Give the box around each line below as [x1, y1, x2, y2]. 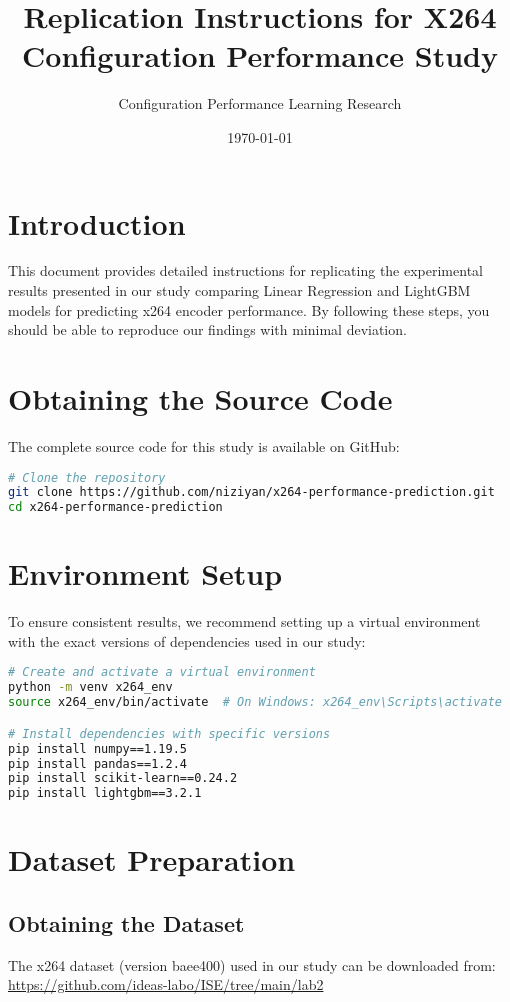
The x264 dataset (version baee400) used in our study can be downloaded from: [8, 954, 496, 975]
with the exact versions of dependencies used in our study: [8, 630, 366, 651]
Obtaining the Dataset [8, 907, 245, 938]
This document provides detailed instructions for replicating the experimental [8, 260, 483, 281]
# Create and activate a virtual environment [8, 665, 316, 680]
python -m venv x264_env [8, 680, 173, 695]
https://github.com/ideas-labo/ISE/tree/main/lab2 [8, 974, 324, 995]
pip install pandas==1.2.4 [8, 756, 187, 771]
